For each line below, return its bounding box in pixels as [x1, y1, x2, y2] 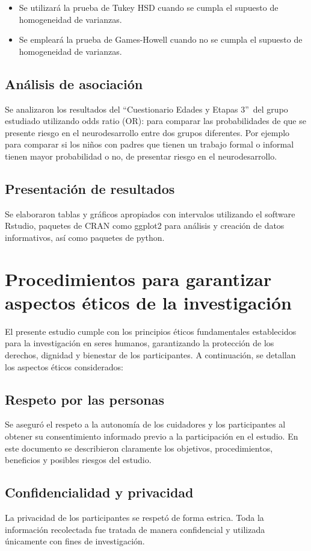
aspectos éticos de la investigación [5, 290, 292, 314]
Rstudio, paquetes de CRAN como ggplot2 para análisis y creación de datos [5, 219, 285, 232]
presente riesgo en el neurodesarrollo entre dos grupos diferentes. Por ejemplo [5, 126, 290, 139]
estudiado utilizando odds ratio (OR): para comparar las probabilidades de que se [5, 114, 306, 127]
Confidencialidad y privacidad [5, 483, 194, 502]
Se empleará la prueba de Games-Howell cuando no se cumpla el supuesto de [19, 33, 303, 46]
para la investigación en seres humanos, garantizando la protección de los [5, 337, 274, 349]
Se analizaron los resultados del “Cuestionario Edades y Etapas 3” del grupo [5, 102, 288, 115]
